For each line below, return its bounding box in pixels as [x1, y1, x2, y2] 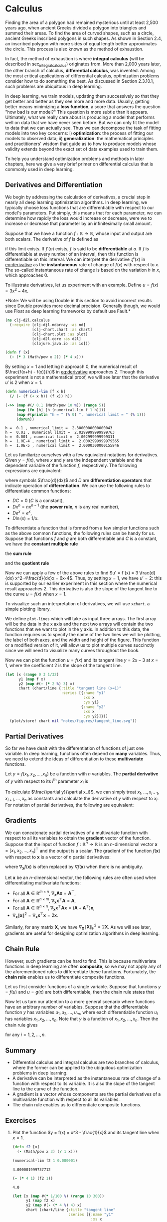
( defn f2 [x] [12, 1145, 40, 1150]
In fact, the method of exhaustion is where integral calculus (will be [5, 55, 145, 61]
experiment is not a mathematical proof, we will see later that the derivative [5, 374, 160, 380]
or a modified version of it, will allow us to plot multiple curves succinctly [5, 642, 155, 648]
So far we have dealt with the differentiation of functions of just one [5, 745, 144, 751]
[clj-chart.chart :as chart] [31, 327, 93, 332]
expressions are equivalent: [5, 468, 62, 474]
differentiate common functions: [5, 488, 71, 494]
